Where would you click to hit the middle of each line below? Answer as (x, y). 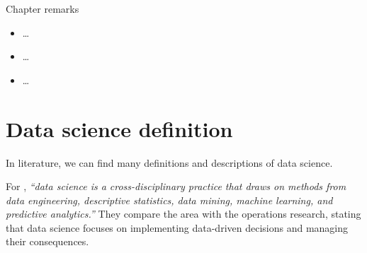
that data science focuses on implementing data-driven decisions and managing (177, 227)
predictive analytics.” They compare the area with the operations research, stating (183, 214)
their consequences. (47, 241)
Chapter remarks (43, 8)
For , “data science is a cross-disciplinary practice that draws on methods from (176, 186)
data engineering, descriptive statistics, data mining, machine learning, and (169, 200)
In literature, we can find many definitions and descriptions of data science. (169, 162)
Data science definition (119, 128)
